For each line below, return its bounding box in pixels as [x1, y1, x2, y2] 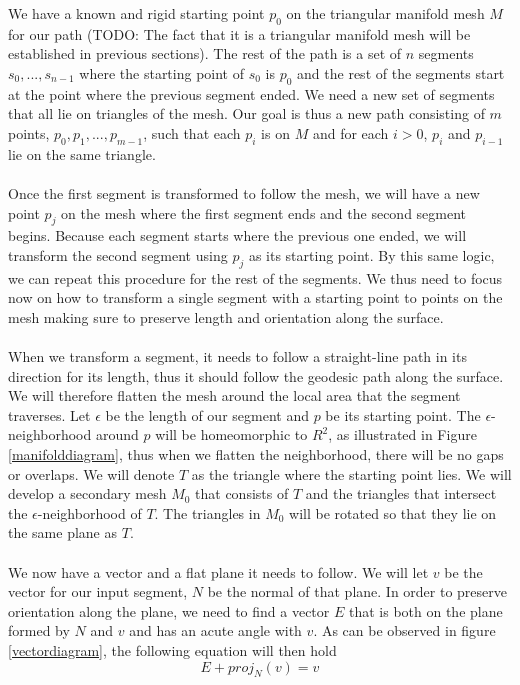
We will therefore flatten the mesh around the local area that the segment [8, 385, 461, 406]
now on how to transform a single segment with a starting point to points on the [8, 287, 503, 308]
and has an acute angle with [129, 620, 302, 641]
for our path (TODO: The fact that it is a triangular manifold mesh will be [8, 23, 471, 44]
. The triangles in [154, 502, 261, 523]
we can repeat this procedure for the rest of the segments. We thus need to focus [8, 267, 503, 288]
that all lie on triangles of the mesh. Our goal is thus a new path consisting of [8, 103, 485, 124]
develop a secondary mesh [8, 483, 167, 504]
